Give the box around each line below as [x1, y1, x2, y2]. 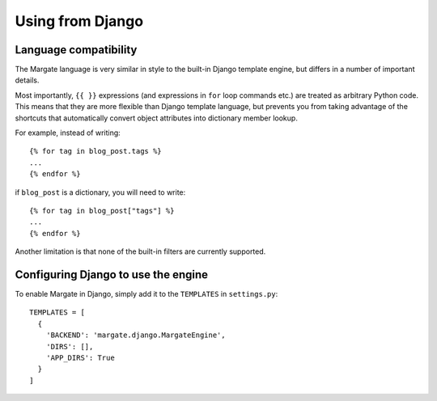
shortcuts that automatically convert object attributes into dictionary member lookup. [15, 113, 299, 123]
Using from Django [15, 12, 144, 30]
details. [15, 75, 40, 85]
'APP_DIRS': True [45, 353, 115, 362]
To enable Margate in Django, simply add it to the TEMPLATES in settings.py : [15, 289, 278, 299]
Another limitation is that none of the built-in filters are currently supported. [15, 247, 266, 256]
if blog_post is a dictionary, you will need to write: [15, 187, 186, 197]
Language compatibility [15, 43, 138, 57]
